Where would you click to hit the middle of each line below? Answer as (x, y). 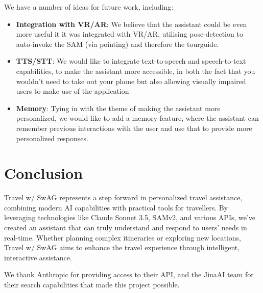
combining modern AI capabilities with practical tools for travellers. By (116, 207)
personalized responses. (52, 138)
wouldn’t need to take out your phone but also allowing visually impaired (131, 81)
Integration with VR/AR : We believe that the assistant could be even (131, 24)
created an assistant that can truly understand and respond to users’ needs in (126, 228)
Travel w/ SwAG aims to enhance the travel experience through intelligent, (122, 247)
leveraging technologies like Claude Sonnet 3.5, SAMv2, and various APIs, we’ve (130, 217)
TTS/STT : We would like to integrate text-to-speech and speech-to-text (131, 61)
